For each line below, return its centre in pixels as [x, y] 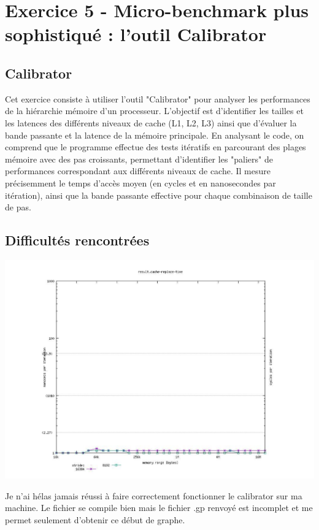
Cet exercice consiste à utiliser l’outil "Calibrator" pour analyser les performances [158, 98]
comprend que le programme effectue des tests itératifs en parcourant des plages [156, 147]
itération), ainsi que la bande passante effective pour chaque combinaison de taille [159, 195]
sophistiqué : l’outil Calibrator [136, 34]
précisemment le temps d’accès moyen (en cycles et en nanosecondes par [140, 182]
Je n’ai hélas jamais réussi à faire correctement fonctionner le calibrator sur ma [154, 495]
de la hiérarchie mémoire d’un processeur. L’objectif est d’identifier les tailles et [154, 111]
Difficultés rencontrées [77, 240]
